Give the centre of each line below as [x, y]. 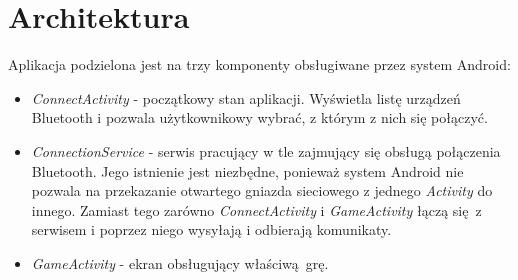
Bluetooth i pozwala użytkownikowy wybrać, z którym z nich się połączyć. [259, 117]
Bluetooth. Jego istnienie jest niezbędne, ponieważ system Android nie [247, 170]
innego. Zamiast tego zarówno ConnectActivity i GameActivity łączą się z [256, 209]
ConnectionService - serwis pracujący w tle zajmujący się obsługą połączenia [266, 150]
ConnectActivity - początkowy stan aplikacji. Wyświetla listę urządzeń [246, 97]
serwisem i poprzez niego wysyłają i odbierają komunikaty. [211, 229]
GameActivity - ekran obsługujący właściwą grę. [180, 262]
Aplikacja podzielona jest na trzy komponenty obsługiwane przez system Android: [259, 64]
